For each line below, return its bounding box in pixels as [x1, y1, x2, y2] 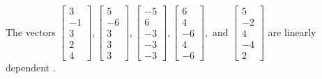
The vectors [6, 24, 56, 39]
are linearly [268, 24, 316, 39]
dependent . [6, 60, 56, 75]
